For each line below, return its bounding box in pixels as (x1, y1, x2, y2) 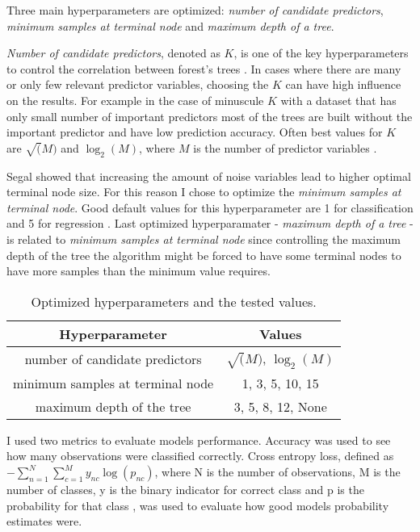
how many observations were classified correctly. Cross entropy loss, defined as (6, 447, 394, 464)
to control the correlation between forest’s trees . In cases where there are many (6, 60, 401, 77)
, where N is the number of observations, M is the (154, 463, 401, 480)
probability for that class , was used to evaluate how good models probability (6, 496, 389, 513)
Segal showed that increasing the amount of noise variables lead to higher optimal (6, 167, 411, 184)
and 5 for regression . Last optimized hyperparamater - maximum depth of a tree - (6, 215, 414, 232)
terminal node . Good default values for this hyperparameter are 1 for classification (6, 199, 414, 216)
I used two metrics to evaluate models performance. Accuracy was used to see (6, 431, 391, 448)
